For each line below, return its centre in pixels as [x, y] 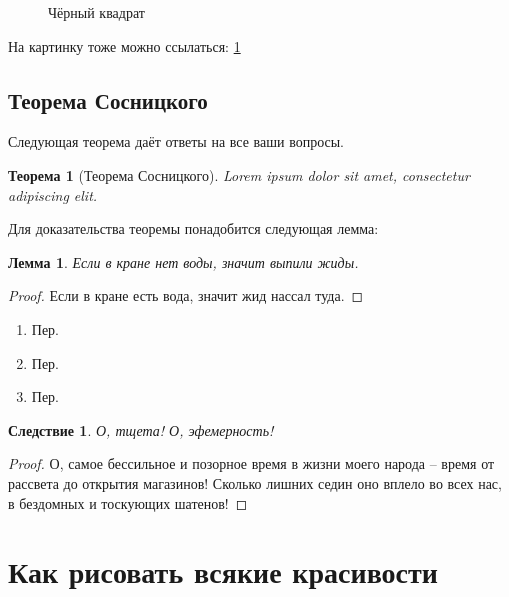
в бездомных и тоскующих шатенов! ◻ [128, 502]
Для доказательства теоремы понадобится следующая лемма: [193, 228]
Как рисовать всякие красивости [223, 571]
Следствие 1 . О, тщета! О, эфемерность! [141, 429]
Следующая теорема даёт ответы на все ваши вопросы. [176, 141]
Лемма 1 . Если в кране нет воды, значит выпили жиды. [183, 261]
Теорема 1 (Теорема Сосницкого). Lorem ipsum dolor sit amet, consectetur [239, 174]
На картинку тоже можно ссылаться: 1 [124, 45]
